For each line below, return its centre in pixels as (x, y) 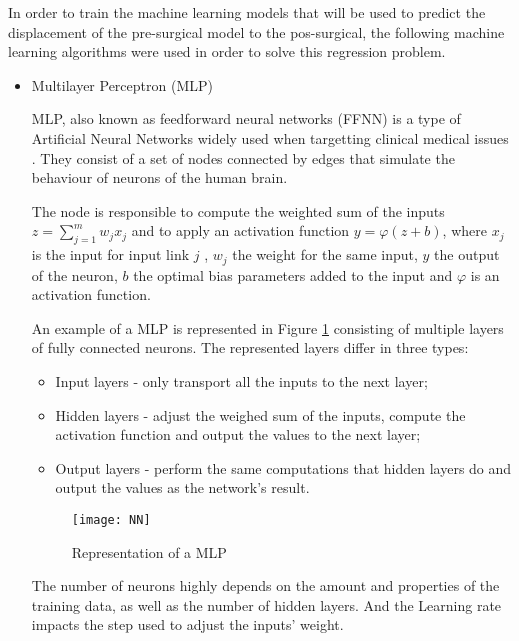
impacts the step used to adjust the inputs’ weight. (187, 624)
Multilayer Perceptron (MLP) (122, 84)
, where (464, 230)
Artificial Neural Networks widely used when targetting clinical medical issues (270, 137)
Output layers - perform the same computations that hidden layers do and (283, 467)
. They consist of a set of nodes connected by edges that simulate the (243, 157)
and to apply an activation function (240, 230)
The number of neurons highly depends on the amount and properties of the (265, 585)
